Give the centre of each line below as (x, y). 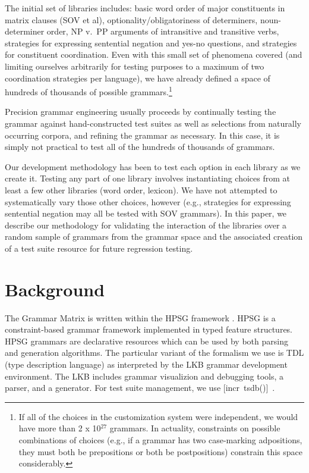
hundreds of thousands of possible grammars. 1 (89, 91)
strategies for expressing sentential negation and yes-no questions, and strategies (151, 43)
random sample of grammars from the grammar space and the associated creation (154, 236)
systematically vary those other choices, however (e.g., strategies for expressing (148, 201)
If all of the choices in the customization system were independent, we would (158, 416)
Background (55, 289)
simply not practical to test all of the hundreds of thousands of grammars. (140, 147)
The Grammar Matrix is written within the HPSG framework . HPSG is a (140, 317)
